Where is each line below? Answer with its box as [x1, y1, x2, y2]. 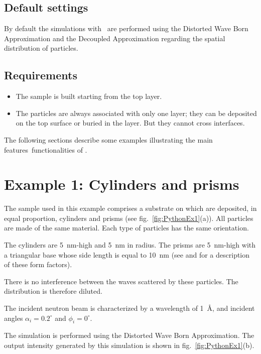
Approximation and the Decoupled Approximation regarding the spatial [4, 33, 225, 43]
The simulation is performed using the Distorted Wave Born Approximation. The [4, 330, 254, 340]
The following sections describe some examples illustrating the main [4, 134, 213, 145]
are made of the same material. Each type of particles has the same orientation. [4, 222, 249, 233]
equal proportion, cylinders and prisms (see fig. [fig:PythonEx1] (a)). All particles [4, 212, 253, 223]
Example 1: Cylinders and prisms [4, 174, 239, 194]
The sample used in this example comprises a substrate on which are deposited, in [4, 203, 257, 213]
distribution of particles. [4, 43, 78, 53]
